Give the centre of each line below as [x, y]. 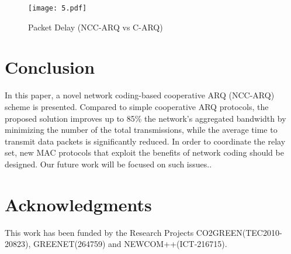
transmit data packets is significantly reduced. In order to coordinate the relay [145, 141]
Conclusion [50, 67]
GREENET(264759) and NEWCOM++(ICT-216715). [130, 244]
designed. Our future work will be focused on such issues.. [108, 164]
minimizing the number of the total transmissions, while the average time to [141, 130]
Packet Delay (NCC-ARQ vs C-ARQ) [96, 27]
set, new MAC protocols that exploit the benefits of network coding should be [144, 152]
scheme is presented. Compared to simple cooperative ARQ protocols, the [137, 106]
